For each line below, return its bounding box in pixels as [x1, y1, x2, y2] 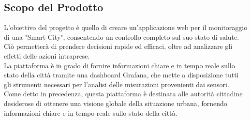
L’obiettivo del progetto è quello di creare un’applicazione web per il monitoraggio [4, 22, 248, 32]
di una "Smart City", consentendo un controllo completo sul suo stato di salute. [4, 31, 239, 42]
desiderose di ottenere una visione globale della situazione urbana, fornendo [4, 98, 227, 108]
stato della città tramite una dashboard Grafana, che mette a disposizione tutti [4, 70, 239, 80]
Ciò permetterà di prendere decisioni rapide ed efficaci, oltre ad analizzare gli [4, 41, 233, 51]
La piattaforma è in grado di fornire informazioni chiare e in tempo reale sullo [4, 60, 235, 70]
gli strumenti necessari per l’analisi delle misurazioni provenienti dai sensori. [4, 79, 229, 89]
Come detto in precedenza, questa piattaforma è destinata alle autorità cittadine [4, 89, 243, 99]
